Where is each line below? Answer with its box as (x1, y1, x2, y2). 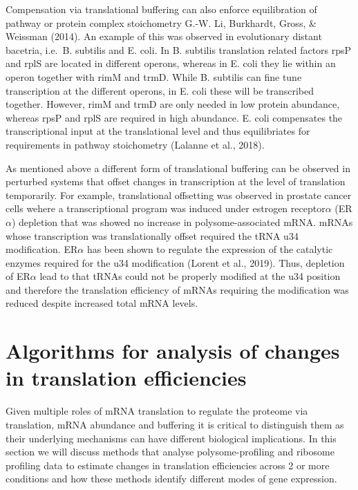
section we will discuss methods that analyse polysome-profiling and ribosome (6, 444, 335, 459)
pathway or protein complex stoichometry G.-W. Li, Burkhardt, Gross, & (6, 15, 317, 30)
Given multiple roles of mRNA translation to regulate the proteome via (6, 404, 308, 418)
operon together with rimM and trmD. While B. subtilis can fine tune (6, 69, 302, 84)
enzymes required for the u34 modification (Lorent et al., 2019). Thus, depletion (6, 255, 345, 270)
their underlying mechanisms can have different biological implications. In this (6, 431, 337, 445)
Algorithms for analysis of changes (6, 337, 340, 365)
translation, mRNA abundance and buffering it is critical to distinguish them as (6, 417, 344, 431)
